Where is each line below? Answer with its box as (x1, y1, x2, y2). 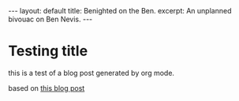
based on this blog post (8, 83, 85, 92)
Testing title (8, 42, 88, 60)
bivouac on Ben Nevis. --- (8, 14, 93, 24)
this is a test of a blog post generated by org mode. (8, 68, 175, 77)
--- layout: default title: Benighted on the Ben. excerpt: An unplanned (8, 6, 232, 15)
